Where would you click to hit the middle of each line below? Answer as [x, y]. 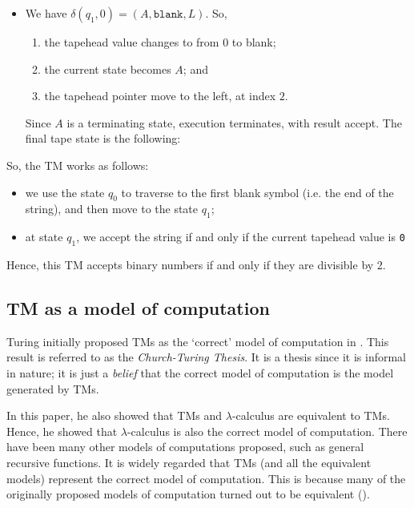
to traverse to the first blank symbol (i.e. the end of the [257, 192]
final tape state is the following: [103, 138]
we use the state [65, 192]
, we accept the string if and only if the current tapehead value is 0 [241, 237]
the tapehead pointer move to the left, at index [160, 96]
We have [46, 13]
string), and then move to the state [112, 209]
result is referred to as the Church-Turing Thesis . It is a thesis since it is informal [207, 357]
